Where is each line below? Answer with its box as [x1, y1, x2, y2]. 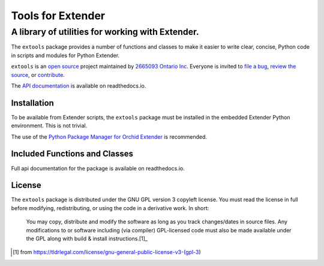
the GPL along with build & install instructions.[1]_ [26, 235, 148, 243]
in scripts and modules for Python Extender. [11, 52, 120, 59]
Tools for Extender [11, 9, 105, 22]
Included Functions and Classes [11, 149, 133, 159]
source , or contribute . [11, 71, 65, 78]
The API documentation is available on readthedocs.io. [11, 82, 146, 89]
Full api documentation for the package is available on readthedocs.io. [11, 165, 185, 172]
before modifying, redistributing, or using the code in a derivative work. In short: [11, 204, 209, 211]
